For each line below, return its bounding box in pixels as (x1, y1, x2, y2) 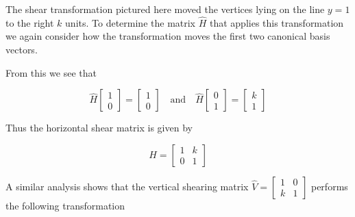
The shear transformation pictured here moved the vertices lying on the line (5, 2, 325, 16)
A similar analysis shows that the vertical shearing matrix (5, 179, 249, 193)
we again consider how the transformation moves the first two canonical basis (5, 29, 330, 43)
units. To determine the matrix (65, 15, 196, 29)
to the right (5, 15, 54, 29)
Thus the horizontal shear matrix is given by (5, 120, 193, 135)
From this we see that (5, 65, 97, 79)
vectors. (5, 42, 38, 56)
